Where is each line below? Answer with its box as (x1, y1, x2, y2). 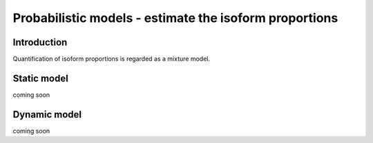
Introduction (12, 36, 68, 48)
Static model (12, 72, 68, 84)
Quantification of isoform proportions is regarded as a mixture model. (12, 55, 211, 63)
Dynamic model (12, 109, 82, 120)
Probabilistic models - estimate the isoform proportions (12, 10, 338, 25)
